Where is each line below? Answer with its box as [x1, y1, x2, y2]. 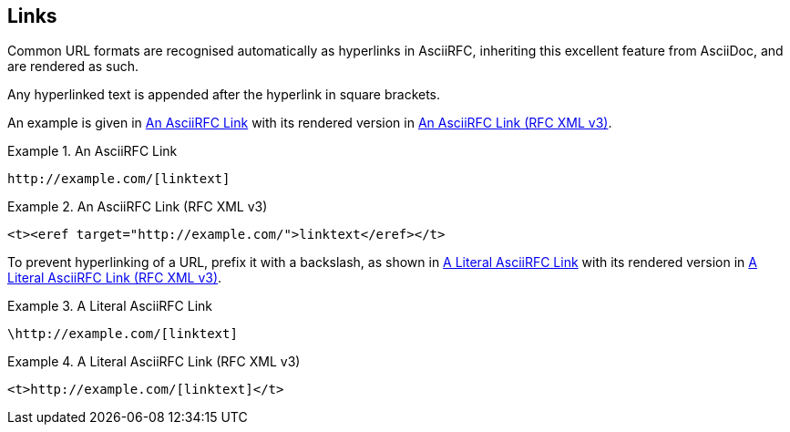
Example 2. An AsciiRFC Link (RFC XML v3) [7, 199, 268, 215]
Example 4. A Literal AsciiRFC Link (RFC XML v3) [7, 354, 301, 370]
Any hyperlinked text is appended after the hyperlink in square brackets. [7, 87, 441, 103]
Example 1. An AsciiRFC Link [7, 143, 178, 159]
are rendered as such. [7, 58, 139, 75]
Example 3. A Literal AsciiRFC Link [7, 298, 213, 314]
